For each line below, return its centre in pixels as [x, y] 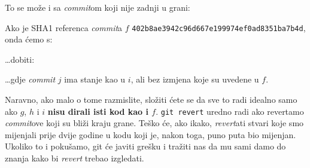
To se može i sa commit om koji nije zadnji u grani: [98, 7]
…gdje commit [30, 79]
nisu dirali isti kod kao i [98, 111]
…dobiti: [20, 59]
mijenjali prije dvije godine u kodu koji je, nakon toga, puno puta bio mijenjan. [151, 134]
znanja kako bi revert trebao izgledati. [75, 158]
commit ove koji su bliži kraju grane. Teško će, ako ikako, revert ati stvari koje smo [154, 123]
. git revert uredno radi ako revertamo [230, 111]
